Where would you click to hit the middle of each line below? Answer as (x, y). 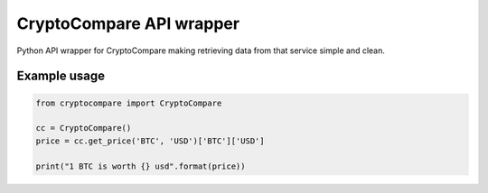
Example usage (61, 76)
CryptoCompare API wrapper (128, 23)
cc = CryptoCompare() (84, 128)
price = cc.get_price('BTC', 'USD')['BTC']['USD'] (150, 141)
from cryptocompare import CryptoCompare (129, 103)
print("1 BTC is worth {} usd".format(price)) (141, 166)
